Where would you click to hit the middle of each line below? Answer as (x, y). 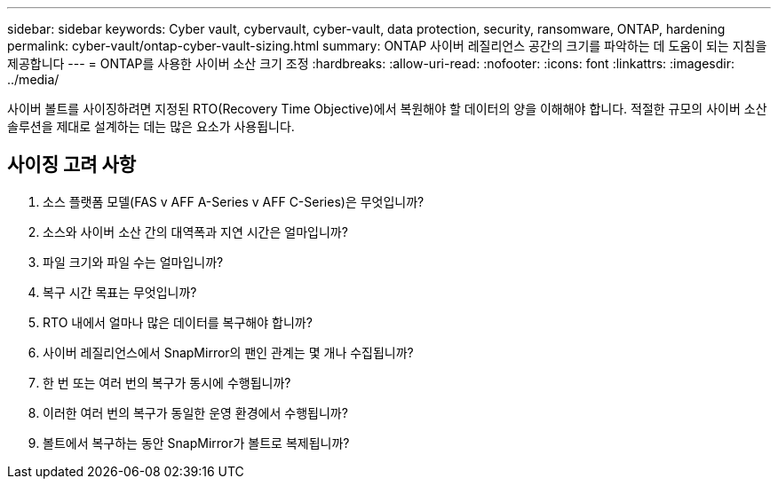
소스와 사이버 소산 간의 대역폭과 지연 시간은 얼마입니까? (195, 231)
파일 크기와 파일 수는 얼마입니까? (133, 262)
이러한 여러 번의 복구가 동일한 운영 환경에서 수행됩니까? (195, 412)
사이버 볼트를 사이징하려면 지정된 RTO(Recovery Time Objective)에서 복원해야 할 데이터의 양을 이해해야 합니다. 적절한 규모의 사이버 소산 (387, 109)
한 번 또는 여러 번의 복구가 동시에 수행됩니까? (167, 382)
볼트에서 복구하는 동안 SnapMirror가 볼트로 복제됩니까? (196, 443)
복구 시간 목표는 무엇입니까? (120, 292)
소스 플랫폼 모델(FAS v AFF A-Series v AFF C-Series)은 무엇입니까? (234, 201)
